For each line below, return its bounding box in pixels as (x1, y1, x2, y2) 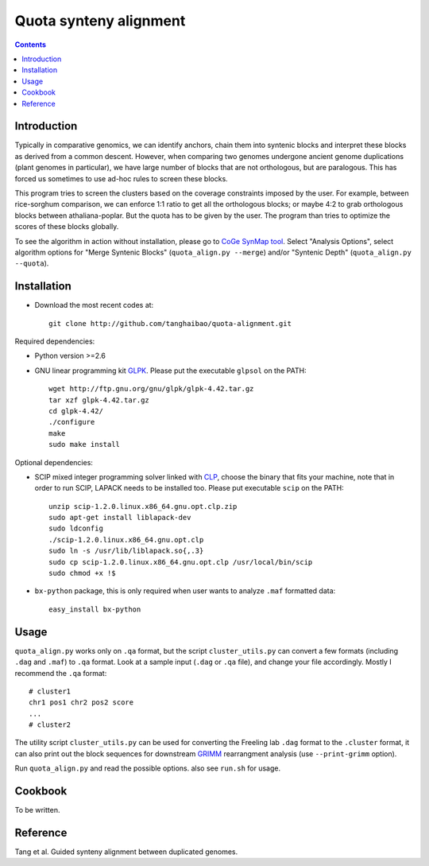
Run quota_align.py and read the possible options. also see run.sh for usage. (14, 763, 281, 773)
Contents (14, 40, 47, 49)
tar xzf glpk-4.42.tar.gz (48, 395, 150, 405)
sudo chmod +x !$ (48, 569, 116, 578)
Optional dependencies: (14, 457, 93, 467)
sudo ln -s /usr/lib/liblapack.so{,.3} (48, 546, 204, 556)
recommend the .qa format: (14, 668, 107, 678)
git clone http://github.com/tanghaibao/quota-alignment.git (48, 319, 292, 328)
